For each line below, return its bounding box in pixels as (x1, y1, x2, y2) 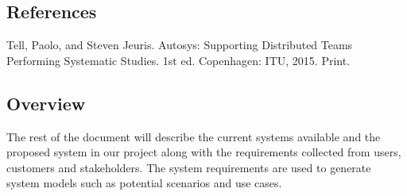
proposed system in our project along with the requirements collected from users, (6, 144, 401, 160)
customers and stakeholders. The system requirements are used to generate (6, 159, 371, 175)
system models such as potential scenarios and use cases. (6, 175, 282, 191)
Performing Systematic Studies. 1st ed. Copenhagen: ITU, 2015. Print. (6, 52, 351, 68)
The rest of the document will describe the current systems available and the (6, 128, 381, 144)
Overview (6, 90, 86, 115)
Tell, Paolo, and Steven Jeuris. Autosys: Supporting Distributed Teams (6, 37, 353, 53)
